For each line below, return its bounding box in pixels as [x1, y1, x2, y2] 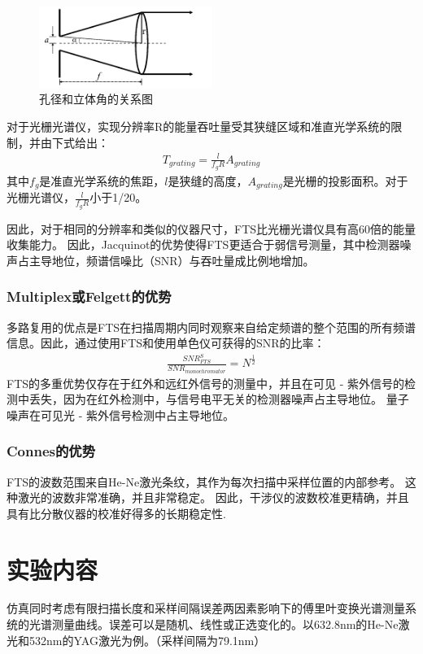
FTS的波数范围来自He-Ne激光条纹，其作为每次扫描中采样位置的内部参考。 [7, 473, 402, 490]
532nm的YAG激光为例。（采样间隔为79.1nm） [28, 631, 266, 648]
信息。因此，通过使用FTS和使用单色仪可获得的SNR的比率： [7, 334, 325, 351]
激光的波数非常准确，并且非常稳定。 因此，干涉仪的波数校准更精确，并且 [17, 489, 409, 506]
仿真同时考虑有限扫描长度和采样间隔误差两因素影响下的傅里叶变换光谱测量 [7, 599, 405, 617]
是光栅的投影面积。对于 [282, 172, 408, 189]
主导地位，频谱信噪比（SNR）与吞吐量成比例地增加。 [28, 251, 315, 268]
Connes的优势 [7, 441, 96, 461]
